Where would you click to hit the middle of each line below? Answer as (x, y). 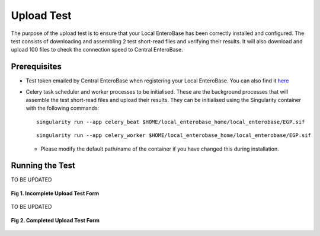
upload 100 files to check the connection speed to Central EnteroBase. (97, 50)
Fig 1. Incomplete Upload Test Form (55, 193)
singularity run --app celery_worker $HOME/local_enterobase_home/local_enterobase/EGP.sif (174, 135)
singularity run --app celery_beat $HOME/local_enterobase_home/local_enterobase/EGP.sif (171, 122)
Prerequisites (36, 67)
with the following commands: (63, 108)
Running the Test (43, 166)
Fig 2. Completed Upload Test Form (55, 220)
